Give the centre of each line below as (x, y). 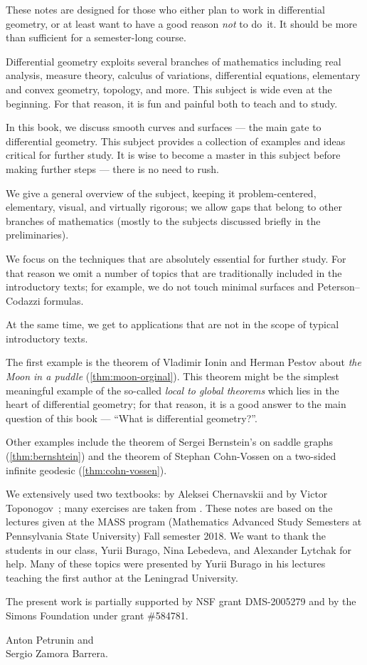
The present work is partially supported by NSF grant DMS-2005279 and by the (181, 601)
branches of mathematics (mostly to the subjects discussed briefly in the (163, 220)
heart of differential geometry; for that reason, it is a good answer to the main (176, 404)
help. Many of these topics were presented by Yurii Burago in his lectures (166, 564)
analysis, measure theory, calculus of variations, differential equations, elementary (183, 75)
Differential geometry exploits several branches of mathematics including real (174, 61)
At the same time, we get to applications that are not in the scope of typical (172, 324)
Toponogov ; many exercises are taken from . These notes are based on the (169, 507)
